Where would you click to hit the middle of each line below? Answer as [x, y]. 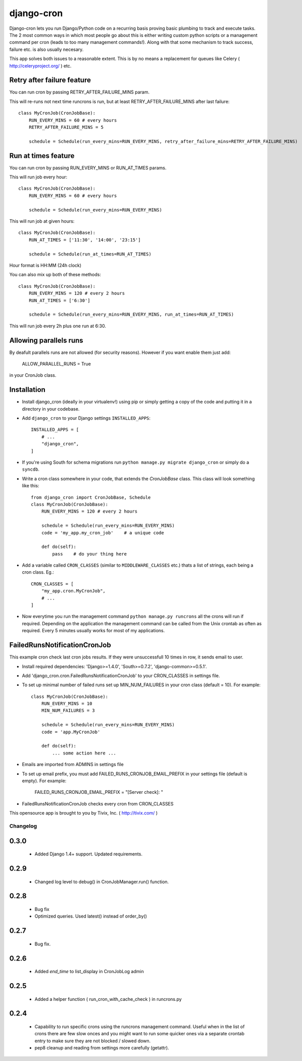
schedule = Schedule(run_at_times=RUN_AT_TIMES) [90, 254]
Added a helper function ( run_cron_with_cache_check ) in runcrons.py [108, 999]
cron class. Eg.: [38, 572]
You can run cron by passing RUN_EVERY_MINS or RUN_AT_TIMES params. [88, 168]
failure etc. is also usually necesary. [46, 49]
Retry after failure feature [50, 80]
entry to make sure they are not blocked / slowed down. [93, 1041]
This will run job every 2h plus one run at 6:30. [58, 326]
